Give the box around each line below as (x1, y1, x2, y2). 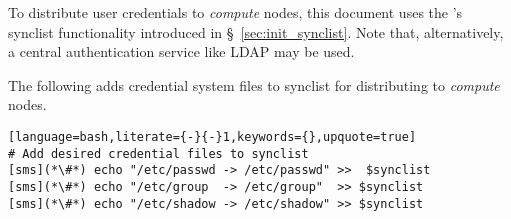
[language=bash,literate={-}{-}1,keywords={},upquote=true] (8, 129, 417, 144)
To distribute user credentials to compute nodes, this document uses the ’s (8, 2, 463, 22)
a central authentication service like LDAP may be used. (8, 41, 355, 62)
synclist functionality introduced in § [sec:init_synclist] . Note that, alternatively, (8, 21, 504, 42)
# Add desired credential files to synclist (8, 146, 309, 161)
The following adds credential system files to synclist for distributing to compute (8, 74, 500, 95)
